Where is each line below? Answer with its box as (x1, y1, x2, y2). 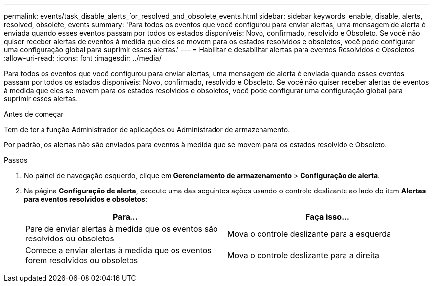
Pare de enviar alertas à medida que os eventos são (25, 224, 218, 234)
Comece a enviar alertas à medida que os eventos (25, 245, 212, 255)
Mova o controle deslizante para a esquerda (227, 229, 391, 238)
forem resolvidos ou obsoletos (25, 255, 138, 265)
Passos (4, 156, 28, 164)
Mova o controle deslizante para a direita (227, 250, 380, 260)
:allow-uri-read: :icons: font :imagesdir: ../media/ (4, 54, 162, 62)
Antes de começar (4, 110, 64, 118)
